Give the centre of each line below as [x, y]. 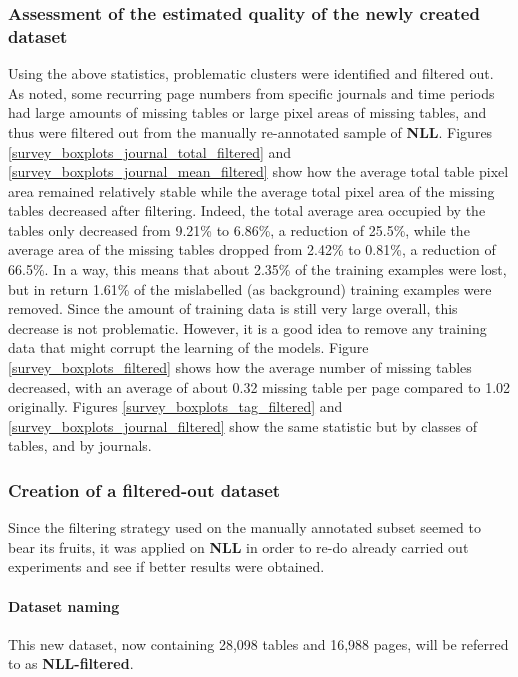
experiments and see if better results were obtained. [166, 566]
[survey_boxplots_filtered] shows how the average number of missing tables [240, 367]
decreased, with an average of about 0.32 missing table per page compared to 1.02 [259, 386]
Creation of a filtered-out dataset [144, 489]
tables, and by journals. [80, 445]
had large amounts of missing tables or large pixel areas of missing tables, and [247, 112]
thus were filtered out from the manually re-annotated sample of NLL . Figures [250, 131]
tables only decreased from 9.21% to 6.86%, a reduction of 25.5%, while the [239, 229]
